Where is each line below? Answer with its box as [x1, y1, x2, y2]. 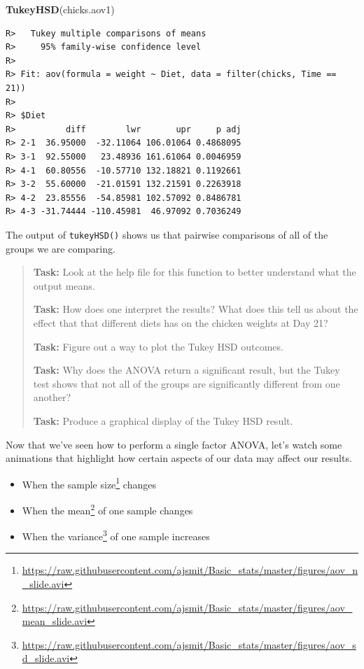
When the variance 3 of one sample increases [22, 527, 210, 543]
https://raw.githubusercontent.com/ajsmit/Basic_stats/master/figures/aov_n [22, 563, 358, 577]
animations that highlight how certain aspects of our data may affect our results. [6, 451, 352, 465]
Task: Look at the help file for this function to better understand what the [33, 265, 356, 279]
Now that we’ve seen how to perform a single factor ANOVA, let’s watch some [6, 437, 342, 451]
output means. [33, 278, 95, 293]
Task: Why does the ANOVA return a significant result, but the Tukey [33, 362, 340, 377]
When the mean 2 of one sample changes [22, 500, 193, 517]
